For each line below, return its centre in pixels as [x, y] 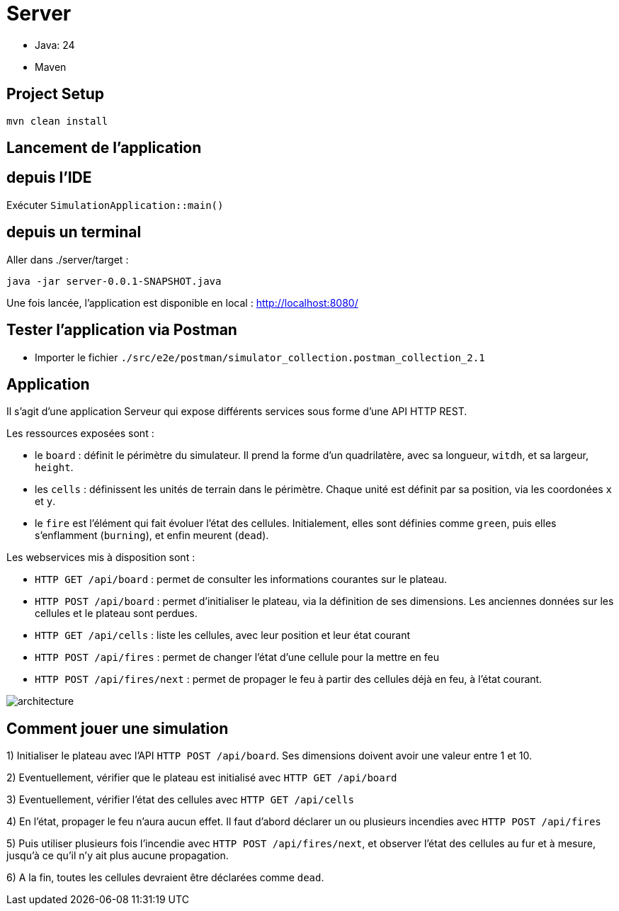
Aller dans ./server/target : [68, 259]
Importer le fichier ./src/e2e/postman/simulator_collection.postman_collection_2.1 [260, 357]
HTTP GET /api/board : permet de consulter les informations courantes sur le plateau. [241, 579]
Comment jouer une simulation [118, 728]
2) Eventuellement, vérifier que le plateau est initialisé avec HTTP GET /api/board [202, 778]
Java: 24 [55, 45]
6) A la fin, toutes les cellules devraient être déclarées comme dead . [165, 878]
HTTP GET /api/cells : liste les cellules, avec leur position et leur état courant [223, 635]
